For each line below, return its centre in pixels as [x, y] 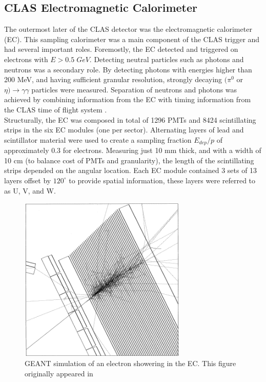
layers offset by [28, 180]
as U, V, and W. [30, 190]
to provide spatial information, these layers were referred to [162, 180]
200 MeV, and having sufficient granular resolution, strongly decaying [113, 79]
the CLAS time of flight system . [56, 109]
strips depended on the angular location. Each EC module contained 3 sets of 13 [131, 170]
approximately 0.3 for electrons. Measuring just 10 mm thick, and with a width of [133, 150]
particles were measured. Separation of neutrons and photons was [134, 89]
